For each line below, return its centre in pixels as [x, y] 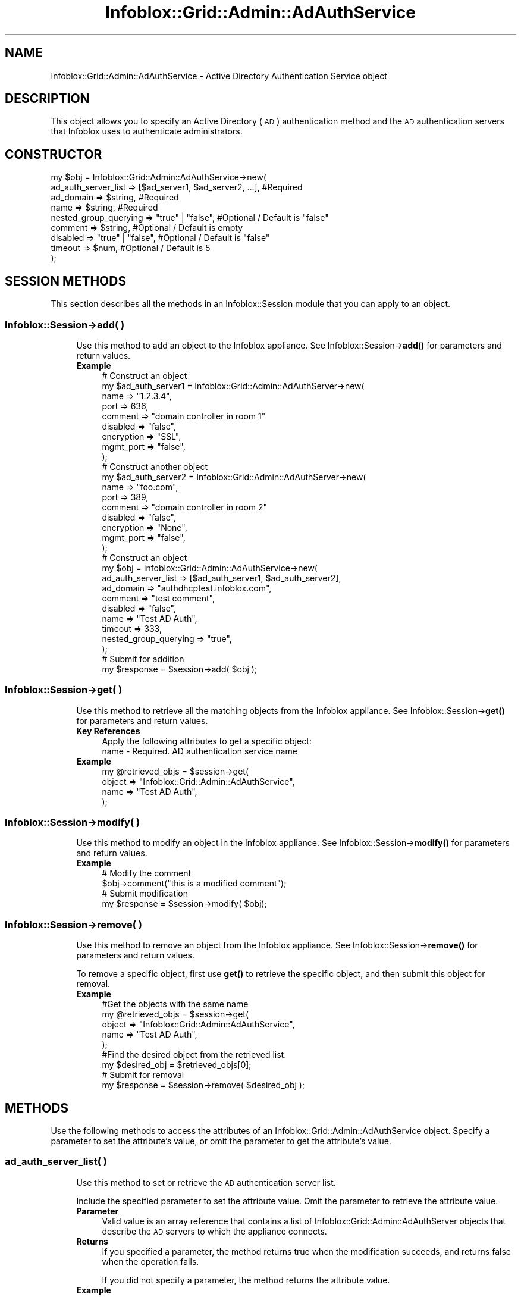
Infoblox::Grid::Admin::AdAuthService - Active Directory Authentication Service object [219, 76]
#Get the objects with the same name [175, 1004]
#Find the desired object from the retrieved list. [194, 1055]
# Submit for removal [143, 1075]
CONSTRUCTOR [54, 154]
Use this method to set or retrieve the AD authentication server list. [206, 1182]
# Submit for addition [143, 659]
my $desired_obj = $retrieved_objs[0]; [177, 1065]
